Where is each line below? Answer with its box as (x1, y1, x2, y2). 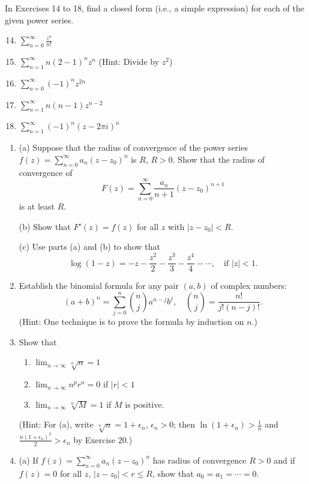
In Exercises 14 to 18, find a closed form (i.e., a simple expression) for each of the (5, 2, 304, 14)
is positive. (125, 398, 164, 410)
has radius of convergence (152, 453, 247, 466)
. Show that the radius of (172, 153, 265, 165)
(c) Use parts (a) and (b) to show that (19, 240, 160, 253)
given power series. (5, 13, 74, 26)
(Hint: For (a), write (19, 418, 94, 431)
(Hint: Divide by (98, 55, 160, 67)
